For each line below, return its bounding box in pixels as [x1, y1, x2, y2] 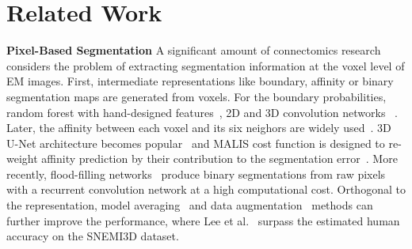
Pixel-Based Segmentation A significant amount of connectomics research [6, 42, 381, 58]
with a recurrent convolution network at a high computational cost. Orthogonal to [6, 181, 406, 198]
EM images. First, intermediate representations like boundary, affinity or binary [6, 73, 394, 89]
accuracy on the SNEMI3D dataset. [6, 228, 179, 244]
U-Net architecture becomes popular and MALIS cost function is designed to [6, 134, 385, 151]
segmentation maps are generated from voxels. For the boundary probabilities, [6, 88, 387, 104]
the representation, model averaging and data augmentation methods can [6, 197, 373, 213]
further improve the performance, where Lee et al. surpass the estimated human [6, 212, 400, 228]
